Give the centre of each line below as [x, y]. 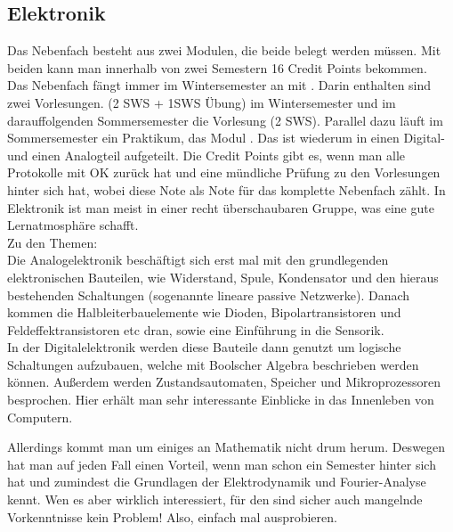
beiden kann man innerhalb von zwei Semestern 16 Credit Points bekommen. [217, 67]
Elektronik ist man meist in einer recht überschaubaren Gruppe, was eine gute [221, 207]
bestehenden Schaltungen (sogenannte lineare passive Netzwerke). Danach [209, 295]
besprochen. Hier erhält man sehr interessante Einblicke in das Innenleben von [221, 400]
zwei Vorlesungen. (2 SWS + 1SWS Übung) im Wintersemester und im [202, 102]
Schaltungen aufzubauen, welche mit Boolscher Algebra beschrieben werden [213, 364]
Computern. [40, 417]
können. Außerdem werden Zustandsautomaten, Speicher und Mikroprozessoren [224, 382]
